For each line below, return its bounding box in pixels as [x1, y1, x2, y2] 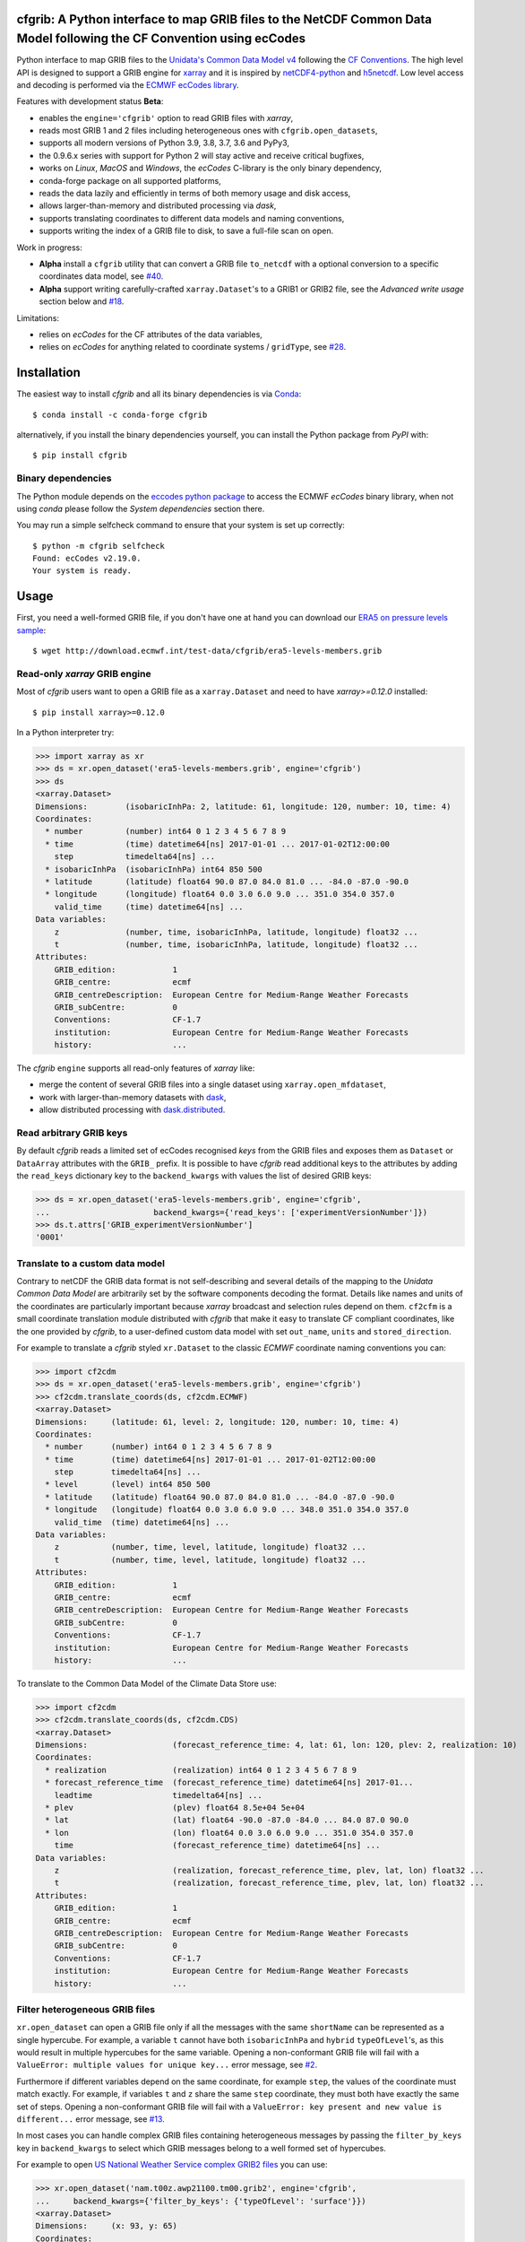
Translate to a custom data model [16, 1256, 166, 1269]
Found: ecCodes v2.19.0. [32, 553, 142, 564]
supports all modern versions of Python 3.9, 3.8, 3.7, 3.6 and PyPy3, [39, 137, 290, 148]
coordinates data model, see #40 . [39, 271, 164, 282]
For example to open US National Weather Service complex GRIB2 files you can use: [16, 2159, 328, 2170]
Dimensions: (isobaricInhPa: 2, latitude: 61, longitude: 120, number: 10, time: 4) [35, 801, 452, 812]
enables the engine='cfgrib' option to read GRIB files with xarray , [39, 112, 294, 123]
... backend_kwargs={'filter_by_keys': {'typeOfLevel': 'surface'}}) [35, 2195, 366, 2206]
